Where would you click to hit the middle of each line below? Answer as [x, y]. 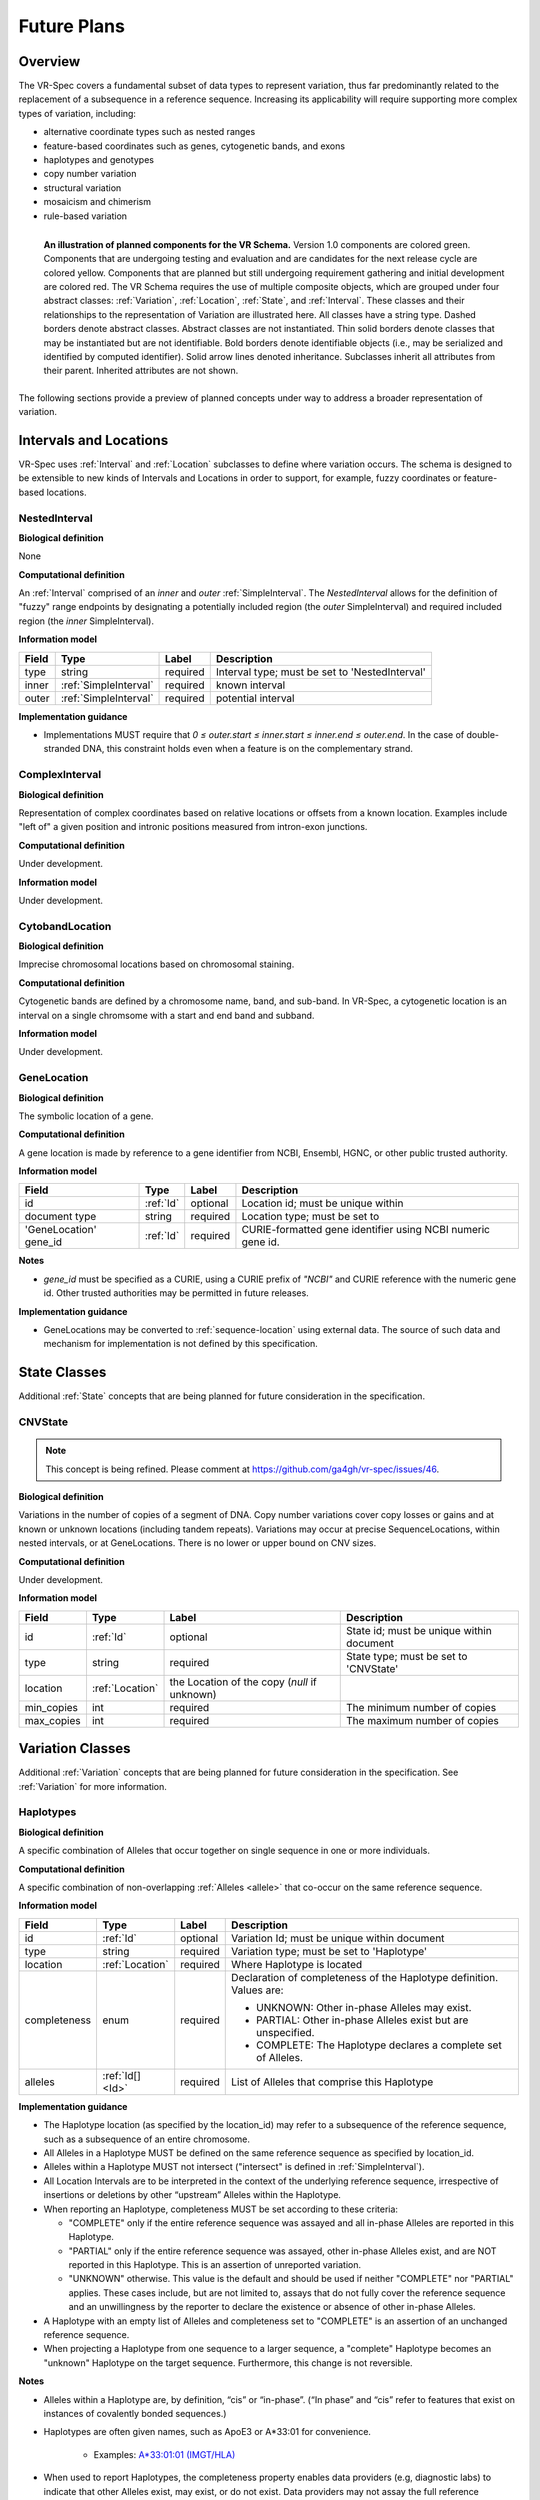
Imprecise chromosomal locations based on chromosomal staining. [156, 964]
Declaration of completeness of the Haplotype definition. [365, 1977]
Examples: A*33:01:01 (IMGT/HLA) [164, 2454]
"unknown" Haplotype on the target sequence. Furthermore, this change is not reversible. [228, 2362]
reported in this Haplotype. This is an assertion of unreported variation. [215, 2265]
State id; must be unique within [419, 1630]
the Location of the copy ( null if [243, 1682]
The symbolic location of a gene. [86, 1116]
